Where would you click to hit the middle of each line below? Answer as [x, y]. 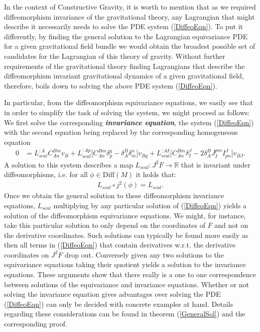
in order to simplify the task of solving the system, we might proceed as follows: [127, 112]
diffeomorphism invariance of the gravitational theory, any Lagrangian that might [129, 16]
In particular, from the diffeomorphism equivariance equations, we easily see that [128, 102]
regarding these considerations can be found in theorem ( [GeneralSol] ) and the [125, 314]
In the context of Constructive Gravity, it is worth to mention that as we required [130, 7]
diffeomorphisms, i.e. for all [46, 174]
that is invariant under [216, 164]
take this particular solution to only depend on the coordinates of [105, 225]
